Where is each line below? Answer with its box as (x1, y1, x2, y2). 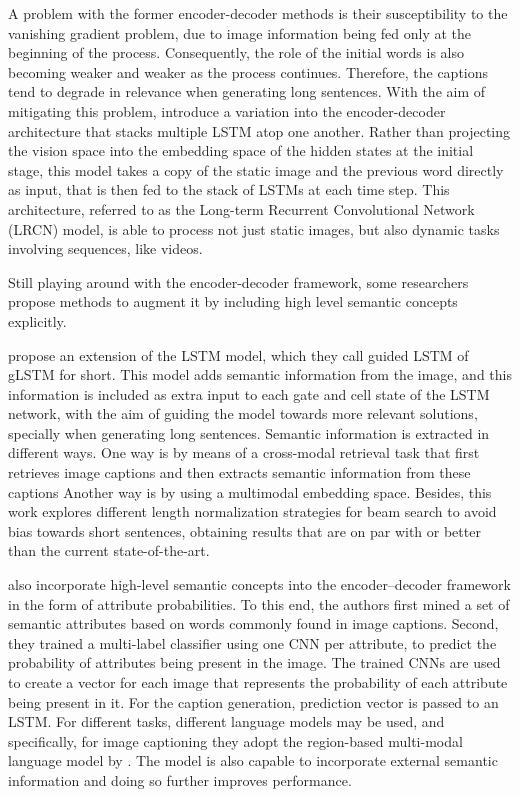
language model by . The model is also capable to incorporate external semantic (8, 750, 498, 771)
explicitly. (8, 310, 67, 331)
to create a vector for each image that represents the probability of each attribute (8, 672, 508, 692)
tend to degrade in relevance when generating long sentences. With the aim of (8, 81, 486, 102)
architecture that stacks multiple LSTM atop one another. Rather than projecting (8, 120, 511, 141)
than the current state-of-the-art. (8, 540, 210, 561)
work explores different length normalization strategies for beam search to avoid (8, 501, 497, 522)
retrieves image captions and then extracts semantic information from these (8, 462, 471, 483)
